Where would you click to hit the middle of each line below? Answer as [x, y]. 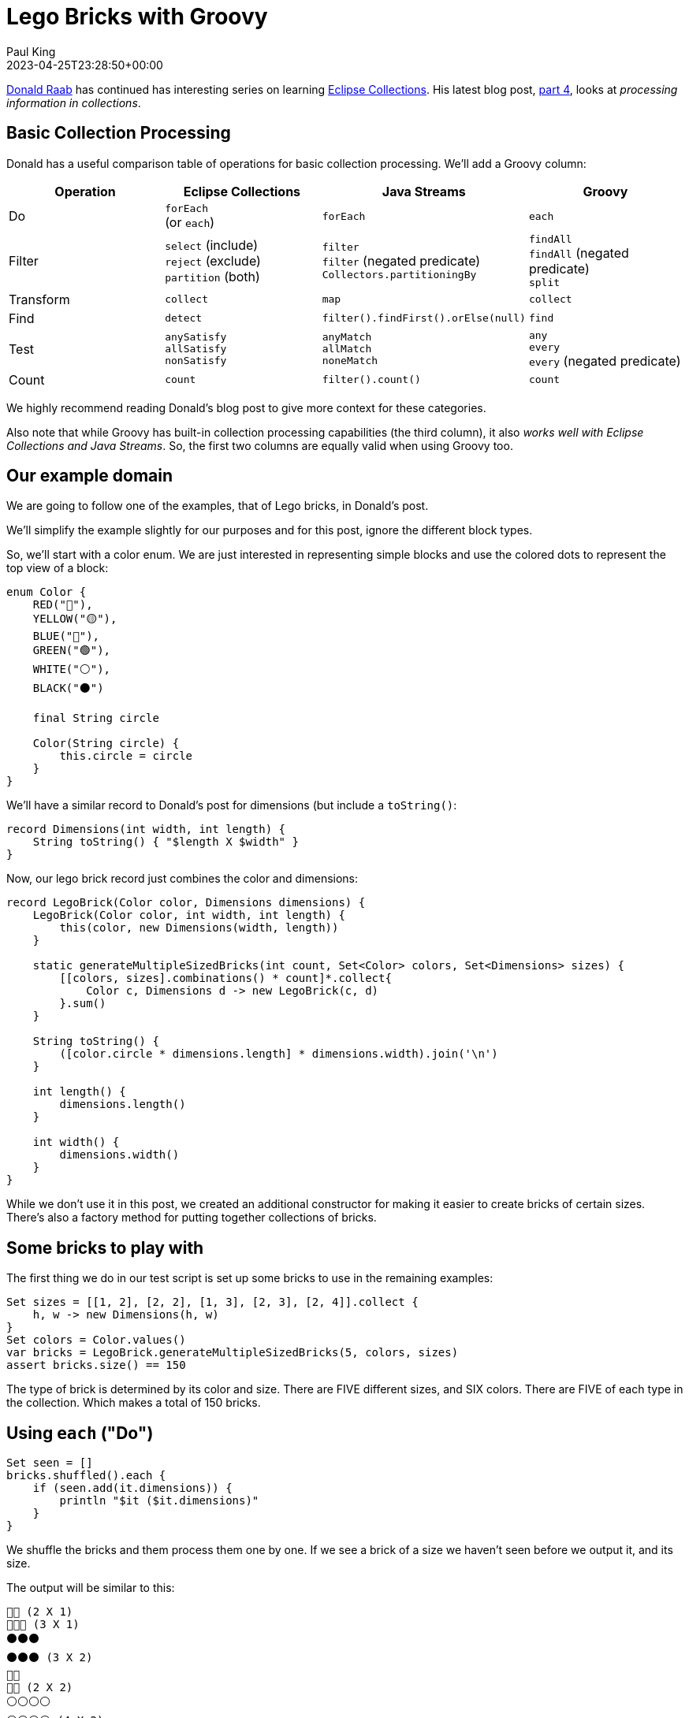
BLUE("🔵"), [66, 636]
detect [184, 318]
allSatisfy [196, 349]
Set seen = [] [50, 1463]
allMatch [347, 349]
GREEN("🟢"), [72, 651]
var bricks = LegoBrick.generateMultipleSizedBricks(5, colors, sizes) [233, 1353]
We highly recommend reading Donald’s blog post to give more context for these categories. [246, 407]
